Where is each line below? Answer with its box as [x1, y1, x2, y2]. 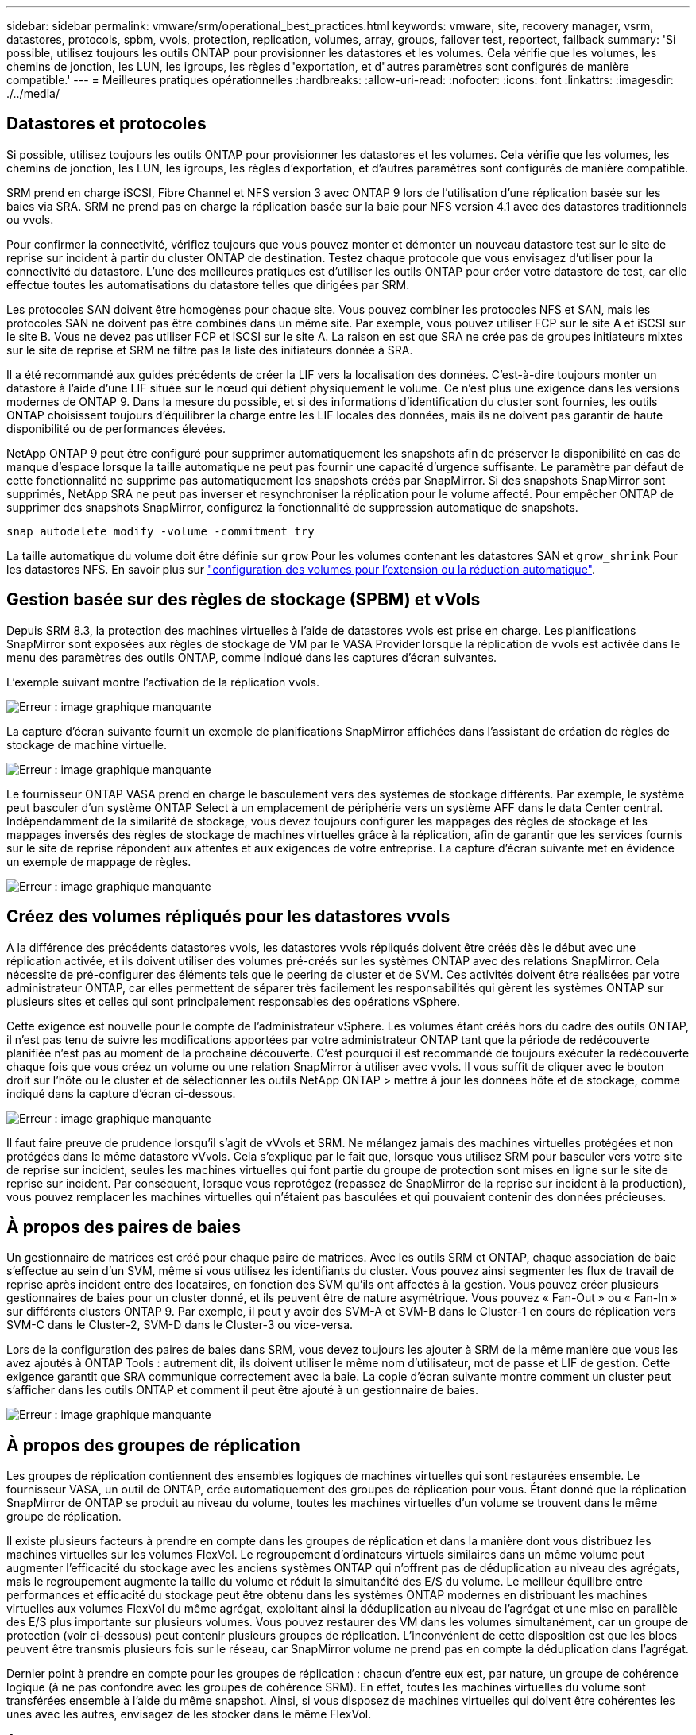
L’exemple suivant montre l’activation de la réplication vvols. [6, 674, 319, 689]
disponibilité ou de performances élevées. [6, 421, 226, 435]
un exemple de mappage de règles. [6, 854, 191, 868]
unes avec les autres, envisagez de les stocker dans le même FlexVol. [6, 1707, 372, 1721]
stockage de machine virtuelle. [6, 737, 168, 752]
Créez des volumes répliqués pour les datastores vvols [6, 906, 450, 927]
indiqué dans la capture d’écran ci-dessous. [6, 1086, 236, 1100]
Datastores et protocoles [6, 114, 207, 134]
